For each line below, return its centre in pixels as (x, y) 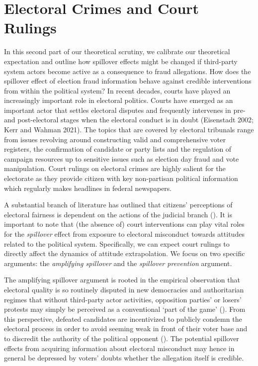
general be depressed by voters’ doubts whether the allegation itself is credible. (124, 358)
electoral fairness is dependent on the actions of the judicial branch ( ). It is (118, 214)
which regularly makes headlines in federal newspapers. (88, 188)
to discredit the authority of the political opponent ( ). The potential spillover (122, 338)
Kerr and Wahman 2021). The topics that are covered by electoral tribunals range (129, 130)
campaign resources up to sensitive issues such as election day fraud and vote (122, 158)
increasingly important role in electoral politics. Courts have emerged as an (119, 100)
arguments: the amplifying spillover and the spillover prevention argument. (118, 263)
